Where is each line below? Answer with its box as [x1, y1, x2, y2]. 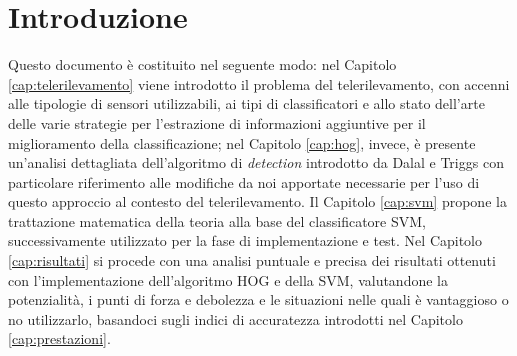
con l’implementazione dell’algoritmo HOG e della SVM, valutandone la [8, 269, 448, 290]
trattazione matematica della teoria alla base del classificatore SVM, [8, 210, 426, 231]
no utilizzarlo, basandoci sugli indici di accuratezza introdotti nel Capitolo [8, 308, 463, 329]
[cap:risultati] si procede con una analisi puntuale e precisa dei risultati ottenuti [8, 250, 496, 271]
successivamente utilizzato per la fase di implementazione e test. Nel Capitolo [8, 230, 483, 251]
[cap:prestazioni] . [8, 328, 111, 349]
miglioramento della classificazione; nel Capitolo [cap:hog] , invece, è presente [8, 132, 476, 153]
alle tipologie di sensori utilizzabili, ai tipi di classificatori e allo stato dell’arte [8, 93, 485, 114]
